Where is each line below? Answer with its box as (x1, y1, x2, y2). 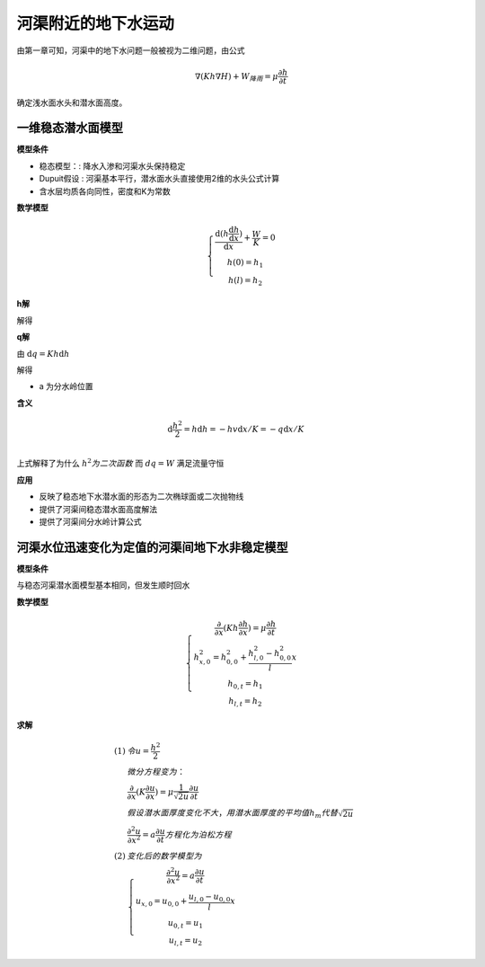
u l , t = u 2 (168, 936, 202, 948)
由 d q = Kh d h (16, 348, 70, 359)
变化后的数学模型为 (127, 850, 202, 861)
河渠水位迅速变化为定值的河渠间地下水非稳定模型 (16, 539, 288, 554)
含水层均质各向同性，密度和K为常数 (39, 185, 171, 197)
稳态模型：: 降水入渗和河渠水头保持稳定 (39, 160, 186, 171)
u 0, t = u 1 (167, 918, 204, 930)
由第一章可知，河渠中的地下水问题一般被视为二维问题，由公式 (16, 45, 245, 56)
